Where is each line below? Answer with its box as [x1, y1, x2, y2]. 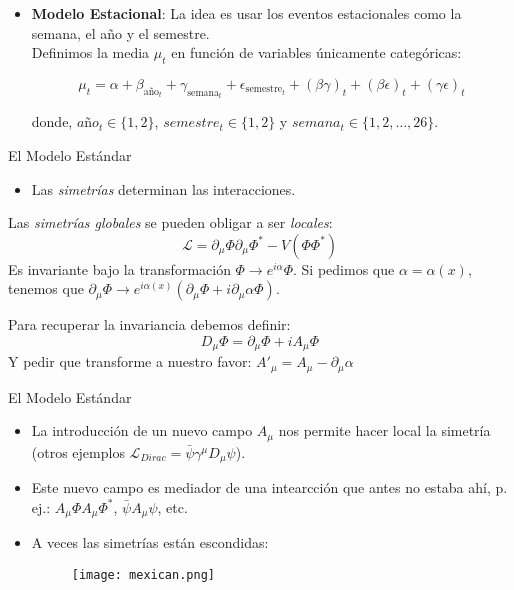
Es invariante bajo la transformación [8, 258, 231, 279]
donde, [31, 111, 73, 132]
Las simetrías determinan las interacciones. [31, 178, 296, 199]
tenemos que [8, 278, 84, 299]
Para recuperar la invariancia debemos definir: [8, 314, 291, 335]
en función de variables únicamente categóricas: [171, 42, 462, 63]
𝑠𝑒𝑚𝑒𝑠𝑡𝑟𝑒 [163, 116, 220, 131]
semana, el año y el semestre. [31, 22, 210, 43]
